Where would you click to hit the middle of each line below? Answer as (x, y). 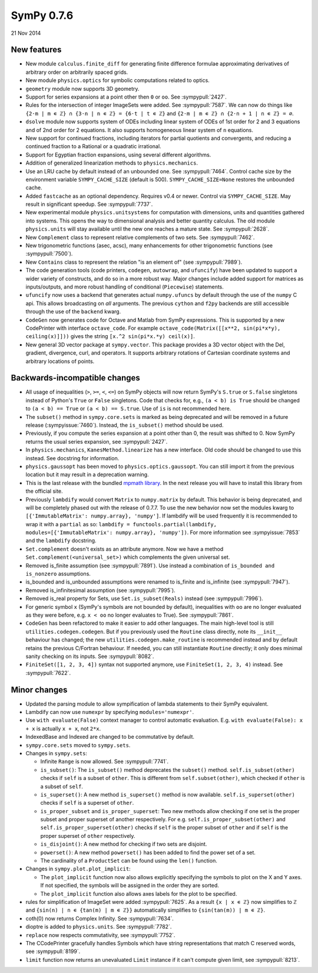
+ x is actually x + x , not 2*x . (63, 728)
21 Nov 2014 (26, 33)
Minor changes (39, 689)
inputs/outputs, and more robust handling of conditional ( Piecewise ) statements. (125, 287)
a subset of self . (62, 786)
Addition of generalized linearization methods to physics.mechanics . (112, 163)
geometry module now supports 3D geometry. (82, 89)
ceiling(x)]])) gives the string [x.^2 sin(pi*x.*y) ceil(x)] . (110, 336)
